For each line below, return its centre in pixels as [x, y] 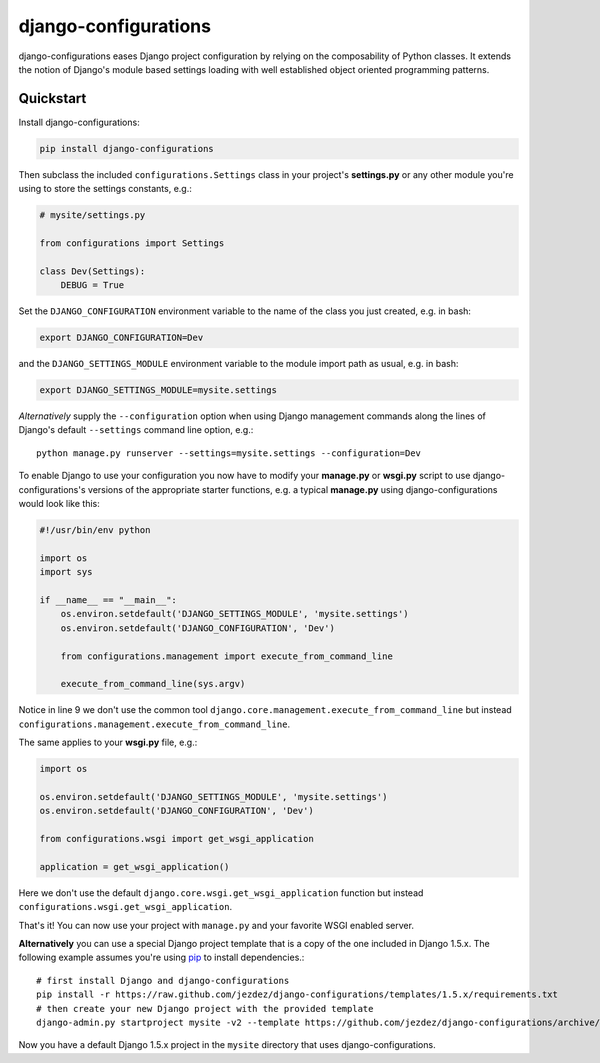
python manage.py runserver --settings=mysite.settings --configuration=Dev [229, 453]
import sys [66, 572]
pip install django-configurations [126, 148]
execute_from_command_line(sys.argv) [153, 684]
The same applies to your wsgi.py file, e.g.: [108, 742]
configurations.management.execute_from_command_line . [154, 724]
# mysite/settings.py [92, 215]
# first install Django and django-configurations [163, 980]
